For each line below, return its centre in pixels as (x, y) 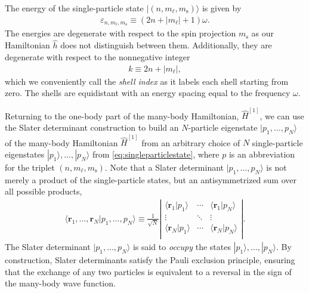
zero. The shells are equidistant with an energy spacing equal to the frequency (148, 93)
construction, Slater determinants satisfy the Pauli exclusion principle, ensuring (150, 259)
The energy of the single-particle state (74, 8)
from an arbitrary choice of (191, 142)
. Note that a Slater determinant (164, 167)
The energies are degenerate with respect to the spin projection (120, 33)
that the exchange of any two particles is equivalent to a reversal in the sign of (148, 271)
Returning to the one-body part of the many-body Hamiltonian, (122, 115)
